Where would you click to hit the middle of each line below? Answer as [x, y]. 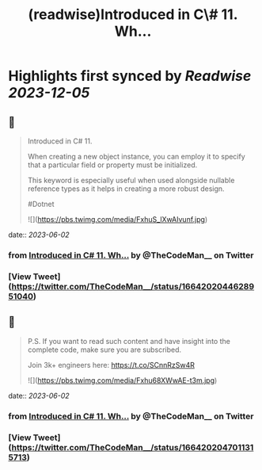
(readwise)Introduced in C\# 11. [133, 15]
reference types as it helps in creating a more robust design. [126, 189]
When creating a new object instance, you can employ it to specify [136, 157]
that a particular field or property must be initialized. [112, 165]
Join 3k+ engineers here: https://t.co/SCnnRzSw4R [111, 365]
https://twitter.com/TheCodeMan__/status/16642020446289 [133, 286]
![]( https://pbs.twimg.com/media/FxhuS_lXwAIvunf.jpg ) [118, 219]
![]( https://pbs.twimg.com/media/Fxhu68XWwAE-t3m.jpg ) [122, 380]
